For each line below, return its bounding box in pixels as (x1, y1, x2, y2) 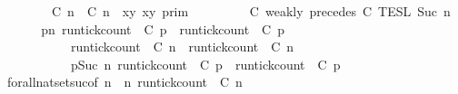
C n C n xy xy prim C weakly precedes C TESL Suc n (51, 2, 451, 20)
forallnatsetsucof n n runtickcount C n (6, 72, 243, 91)
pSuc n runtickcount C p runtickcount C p (70, 54, 341, 73)
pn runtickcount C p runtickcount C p (41, 19, 285, 38)
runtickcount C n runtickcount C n (70, 37, 294, 56)
